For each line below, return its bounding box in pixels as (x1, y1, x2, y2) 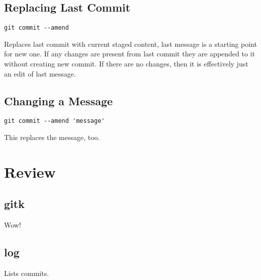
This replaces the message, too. (4, 132, 100, 143)
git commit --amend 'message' (4, 117, 105, 125)
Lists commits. (4, 268, 49, 278)
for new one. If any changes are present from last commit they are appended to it (4, 48, 255, 59)
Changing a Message (4, 93, 113, 108)
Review (4, 161, 56, 182)
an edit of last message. (4, 68, 76, 79)
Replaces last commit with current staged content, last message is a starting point (4, 38, 257, 49)
